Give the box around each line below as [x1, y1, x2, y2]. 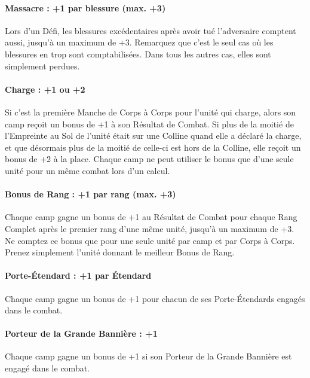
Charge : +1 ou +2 [5, 83, 85, 95]
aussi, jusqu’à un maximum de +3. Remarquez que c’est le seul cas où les [5, 36, 274, 48]
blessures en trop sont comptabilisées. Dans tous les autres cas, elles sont [5, 47, 271, 60]
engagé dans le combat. [5, 362, 90, 374]
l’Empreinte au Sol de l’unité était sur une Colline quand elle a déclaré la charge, [5, 129, 302, 142]
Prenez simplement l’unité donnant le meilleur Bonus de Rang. [5, 246, 235, 258]
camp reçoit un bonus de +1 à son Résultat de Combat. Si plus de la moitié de [5, 117, 294, 130]
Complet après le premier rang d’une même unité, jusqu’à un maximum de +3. [5, 222, 294, 234]
